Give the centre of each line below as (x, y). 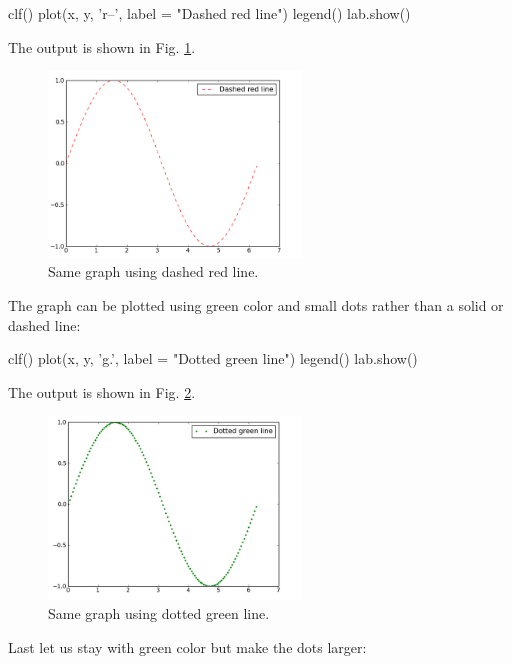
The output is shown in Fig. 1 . (102, 46)
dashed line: (44, 324)
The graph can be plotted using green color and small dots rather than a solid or (256, 304)
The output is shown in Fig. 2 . (102, 391)
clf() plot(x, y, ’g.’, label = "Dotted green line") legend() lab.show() (213, 358)
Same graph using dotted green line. (159, 613)
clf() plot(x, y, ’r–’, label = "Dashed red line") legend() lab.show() (209, 13)
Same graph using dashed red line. (153, 271)
